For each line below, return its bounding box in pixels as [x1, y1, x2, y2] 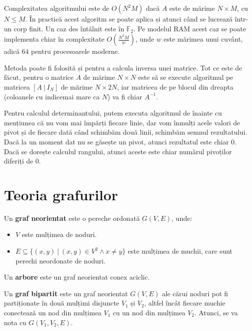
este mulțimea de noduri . [22, 229, 97, 239]
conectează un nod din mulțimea [4, 307, 102, 317]
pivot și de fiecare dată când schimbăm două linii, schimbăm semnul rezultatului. [4, 127, 248, 137]
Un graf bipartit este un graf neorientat [4, 288, 128, 298]
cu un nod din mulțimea [113, 307, 186, 317]
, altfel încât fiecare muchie [144, 298, 226, 308]
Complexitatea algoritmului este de [4, 3, 109, 13]
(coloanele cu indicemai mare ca [4, 91, 100, 101]
